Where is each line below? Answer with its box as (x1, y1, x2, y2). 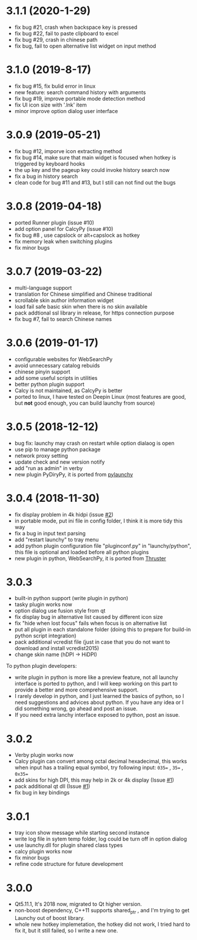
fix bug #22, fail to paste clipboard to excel (14, 29, 119, 37)
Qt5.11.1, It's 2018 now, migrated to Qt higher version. (14, 901, 142, 908)
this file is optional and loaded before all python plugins (14, 548, 149, 555)
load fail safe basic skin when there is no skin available (14, 303, 148, 310)
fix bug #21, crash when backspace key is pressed (14, 24, 138, 31)
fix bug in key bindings (14, 789, 70, 796)
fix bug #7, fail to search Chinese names (14, 315, 112, 322)
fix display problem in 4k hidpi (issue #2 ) (14, 511, 113, 518)
